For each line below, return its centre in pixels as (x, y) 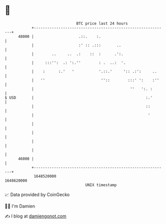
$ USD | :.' (79, 98)
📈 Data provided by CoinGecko (37, 195)
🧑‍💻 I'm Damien (20, 206)
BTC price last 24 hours (102, 23)
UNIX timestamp (101, 185)
